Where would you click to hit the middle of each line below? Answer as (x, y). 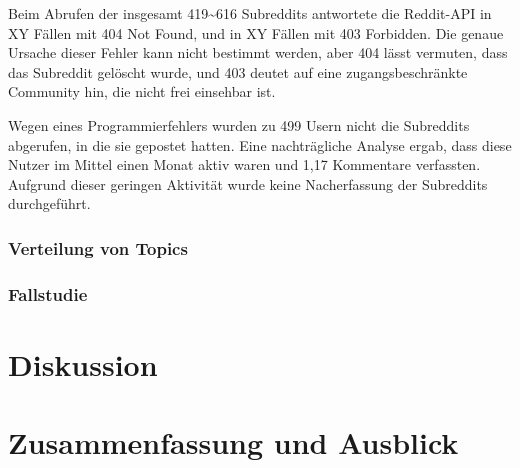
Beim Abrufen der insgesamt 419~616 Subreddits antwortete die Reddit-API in (250, 13)
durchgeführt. (49, 203)
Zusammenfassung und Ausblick (233, 442)
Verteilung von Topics (98, 247)
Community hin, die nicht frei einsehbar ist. (142, 91)
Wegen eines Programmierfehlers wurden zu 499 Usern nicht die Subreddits (239, 124)
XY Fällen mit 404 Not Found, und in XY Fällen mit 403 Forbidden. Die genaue (256, 32)
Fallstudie (48, 293)
